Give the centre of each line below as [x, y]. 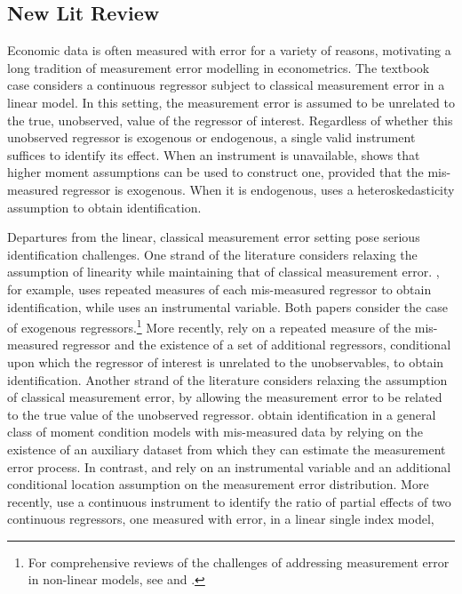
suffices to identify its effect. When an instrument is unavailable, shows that [214, 154]
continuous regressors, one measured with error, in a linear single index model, [221, 519]
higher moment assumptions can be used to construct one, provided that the [215, 172]
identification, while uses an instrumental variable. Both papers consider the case [227, 306]
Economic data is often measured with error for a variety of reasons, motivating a [229, 50]
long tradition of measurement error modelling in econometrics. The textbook [219, 67]
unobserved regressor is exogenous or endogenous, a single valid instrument [211, 137]
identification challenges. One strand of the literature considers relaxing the [212, 254]
